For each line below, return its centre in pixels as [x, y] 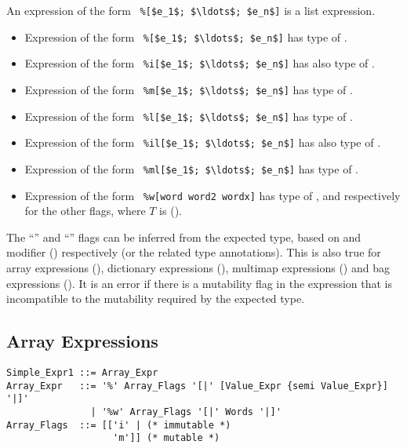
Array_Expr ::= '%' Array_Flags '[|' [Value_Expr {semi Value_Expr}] [197, 386]
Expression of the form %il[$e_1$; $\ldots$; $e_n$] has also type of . [203, 142]
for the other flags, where [85, 211]
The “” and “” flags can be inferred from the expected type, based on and [184, 237]
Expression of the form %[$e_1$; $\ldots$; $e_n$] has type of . [186, 36]
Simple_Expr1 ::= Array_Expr [82, 373]
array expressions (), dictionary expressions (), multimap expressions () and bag [198, 268]
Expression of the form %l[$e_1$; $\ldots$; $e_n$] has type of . [189, 116]
